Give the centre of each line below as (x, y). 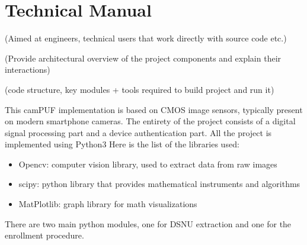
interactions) (28, 70)
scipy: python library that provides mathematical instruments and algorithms (159, 184)
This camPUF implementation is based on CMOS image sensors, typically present (154, 109)
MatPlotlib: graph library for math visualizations (108, 204)
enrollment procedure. (44, 235)
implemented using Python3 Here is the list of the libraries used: (122, 144)
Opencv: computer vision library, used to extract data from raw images (148, 164)
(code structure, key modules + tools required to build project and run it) (140, 89)
